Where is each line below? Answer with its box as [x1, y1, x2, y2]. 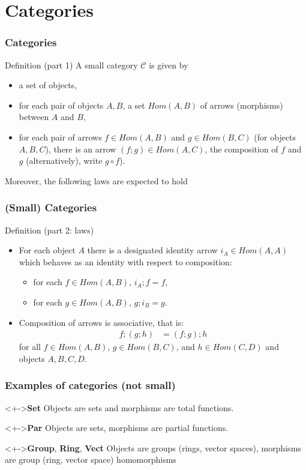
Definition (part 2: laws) [5, 223, 94, 236]
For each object [19, 244, 76, 256]
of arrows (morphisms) [200, 98, 283, 111]
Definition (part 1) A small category [5, 58, 138, 71]
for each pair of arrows [19, 130, 102, 143]
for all [19, 340, 41, 353]
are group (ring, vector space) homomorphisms [5, 453, 176, 466]
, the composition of [205, 142, 278, 155]
